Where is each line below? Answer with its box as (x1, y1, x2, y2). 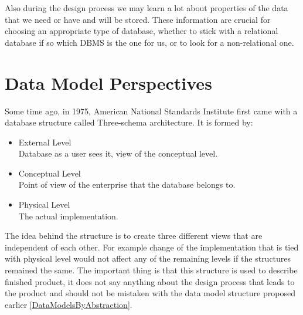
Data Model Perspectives (5, 70, 212, 94)
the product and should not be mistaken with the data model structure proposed (5, 287, 295, 299)
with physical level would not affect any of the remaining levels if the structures (5, 252, 291, 265)
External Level (18, 136, 72, 148)
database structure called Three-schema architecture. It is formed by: (5, 116, 253, 128)
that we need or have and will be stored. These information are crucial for (5, 13, 271, 25)
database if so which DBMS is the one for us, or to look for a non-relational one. (5, 36, 294, 48)
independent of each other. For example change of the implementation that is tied (5, 241, 299, 253)
